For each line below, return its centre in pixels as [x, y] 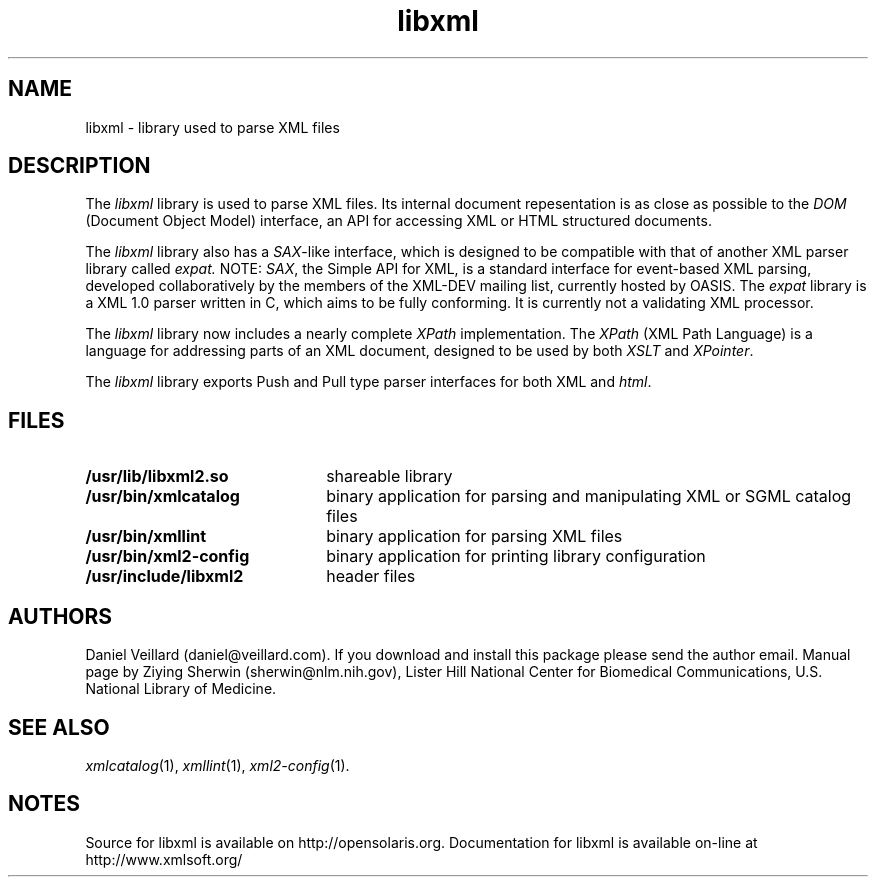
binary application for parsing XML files [474, 536]
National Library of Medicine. [181, 689]
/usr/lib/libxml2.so [157, 476]
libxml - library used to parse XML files [212, 127]
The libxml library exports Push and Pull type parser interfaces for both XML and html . [368, 382]
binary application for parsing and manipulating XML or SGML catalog [589, 496]
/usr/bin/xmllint [146, 536]
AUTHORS [60, 616]
